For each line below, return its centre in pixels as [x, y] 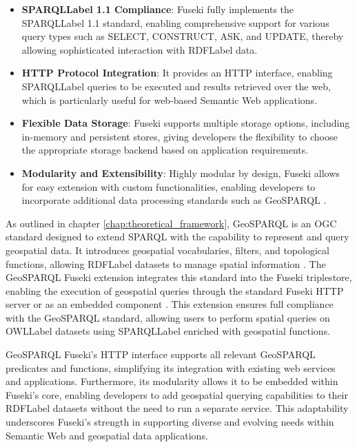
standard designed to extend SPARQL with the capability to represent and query [177, 237]
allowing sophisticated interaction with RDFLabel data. [140, 49]
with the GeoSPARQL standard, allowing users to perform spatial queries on [168, 317]
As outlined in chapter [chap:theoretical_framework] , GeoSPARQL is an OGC [171, 223]
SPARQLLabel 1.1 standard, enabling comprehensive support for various [175, 22]
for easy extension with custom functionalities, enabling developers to [169, 186]
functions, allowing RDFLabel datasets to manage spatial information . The [166, 263]
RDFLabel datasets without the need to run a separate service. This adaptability [177, 408]
